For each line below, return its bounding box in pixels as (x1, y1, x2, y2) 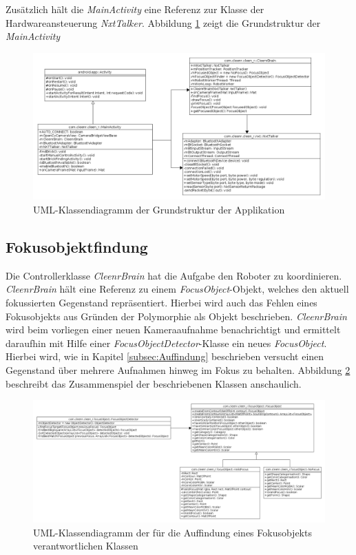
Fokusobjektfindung (6, 236, 148, 258)
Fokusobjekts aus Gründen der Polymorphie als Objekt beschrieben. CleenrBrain (6, 308, 347, 323)
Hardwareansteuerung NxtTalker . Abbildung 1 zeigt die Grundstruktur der (6, 15, 321, 30)
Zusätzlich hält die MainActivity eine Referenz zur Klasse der (6, 2, 264, 16)
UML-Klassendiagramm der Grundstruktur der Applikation (33, 202, 285, 217)
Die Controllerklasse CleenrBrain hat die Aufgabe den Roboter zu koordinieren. (6, 268, 342, 282)
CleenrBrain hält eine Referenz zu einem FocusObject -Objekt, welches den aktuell (6, 282, 349, 296)
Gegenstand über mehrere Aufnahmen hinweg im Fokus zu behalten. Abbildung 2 (6, 362, 350, 377)
